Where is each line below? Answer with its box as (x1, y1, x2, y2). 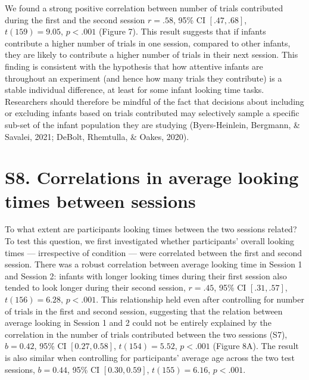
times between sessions (5, 188, 196, 213)
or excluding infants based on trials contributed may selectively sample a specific (5, 107, 299, 119)
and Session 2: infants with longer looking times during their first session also (5, 269, 287, 282)
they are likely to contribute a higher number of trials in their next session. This (5, 48, 298, 61)
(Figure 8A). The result (213, 339, 299, 352)
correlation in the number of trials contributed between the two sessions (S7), (5, 328, 288, 340)
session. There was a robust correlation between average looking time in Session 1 (5, 258, 302, 270)
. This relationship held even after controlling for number (96, 293, 304, 305)
